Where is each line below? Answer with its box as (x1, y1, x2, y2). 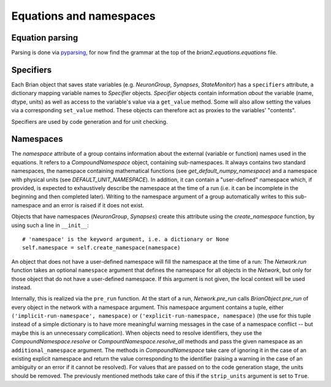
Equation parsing (11, 33, 78, 43)
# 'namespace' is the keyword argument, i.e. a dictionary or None (22, 236, 229, 242)
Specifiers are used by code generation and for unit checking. (11, 118, 168, 125)
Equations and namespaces (11, 9, 156, 23)
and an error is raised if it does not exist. (42, 201, 144, 209)
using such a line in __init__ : (11, 221, 89, 229)
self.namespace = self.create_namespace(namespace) (22, 244, 181, 251)
